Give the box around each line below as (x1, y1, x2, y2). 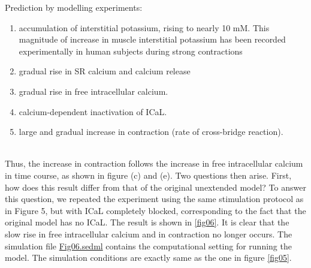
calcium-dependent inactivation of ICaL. (19, 105, 167, 118)
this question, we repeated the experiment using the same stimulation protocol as (5, 192, 304, 205)
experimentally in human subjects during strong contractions (19, 44, 243, 57)
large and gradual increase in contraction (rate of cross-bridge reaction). (19, 125, 283, 138)
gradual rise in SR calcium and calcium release (19, 65, 191, 77)
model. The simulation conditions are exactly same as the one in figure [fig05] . (5, 251, 292, 264)
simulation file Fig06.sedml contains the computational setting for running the (5, 239, 292, 252)
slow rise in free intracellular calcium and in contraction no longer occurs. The (5, 227, 292, 240)
